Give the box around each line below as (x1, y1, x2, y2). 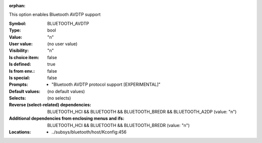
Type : (9, 27, 21, 33)
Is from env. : (9, 68, 35, 74)
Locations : (9, 129, 31, 135)
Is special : (9, 75, 30, 80)
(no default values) (47, 88, 85, 94)
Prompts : (9, 81, 29, 87)
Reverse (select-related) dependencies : (9, 102, 92, 108)
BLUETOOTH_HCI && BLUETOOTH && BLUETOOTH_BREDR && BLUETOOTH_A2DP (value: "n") (47, 109, 237, 114)
